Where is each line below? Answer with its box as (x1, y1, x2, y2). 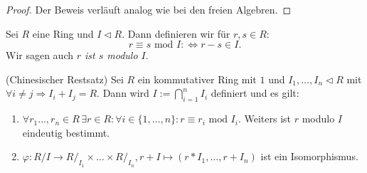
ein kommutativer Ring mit (137, 71, 257, 86)
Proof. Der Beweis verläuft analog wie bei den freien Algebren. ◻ (6, 2, 292, 16)
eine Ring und (32, 26, 94, 41)
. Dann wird (97, 85, 149, 100)
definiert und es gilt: (211, 85, 299, 100)
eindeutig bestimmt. (22, 125, 110, 140)
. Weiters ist (238, 111, 292, 126)
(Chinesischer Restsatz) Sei (6, 71, 124, 86)
